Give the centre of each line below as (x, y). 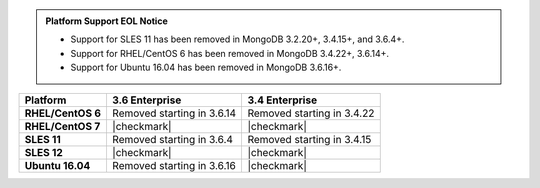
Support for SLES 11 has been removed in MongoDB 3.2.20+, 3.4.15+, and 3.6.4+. (237, 39)
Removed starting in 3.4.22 (311, 113)
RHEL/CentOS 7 (62, 126)
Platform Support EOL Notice (107, 21)
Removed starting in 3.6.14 (174, 113)
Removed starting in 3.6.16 (174, 165)
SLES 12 (44, 152)
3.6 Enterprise (146, 100)
